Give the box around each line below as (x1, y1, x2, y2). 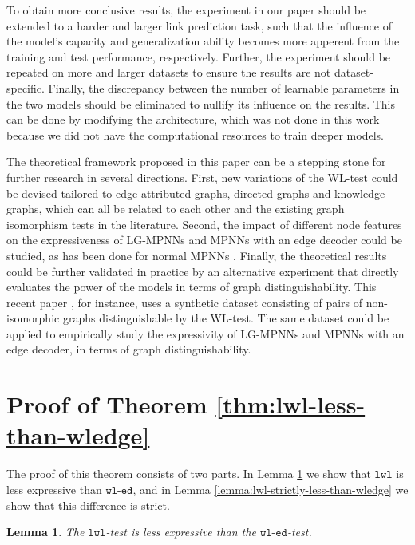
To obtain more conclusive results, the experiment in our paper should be (6, 2, 366, 18)
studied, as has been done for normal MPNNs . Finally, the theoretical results (6, 247, 387, 263)
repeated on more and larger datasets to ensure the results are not (6, 64, 331, 81)
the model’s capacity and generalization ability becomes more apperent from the (6, 33, 400, 49)
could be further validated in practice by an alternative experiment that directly (6, 263, 399, 279)
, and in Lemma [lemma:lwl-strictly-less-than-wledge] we (132, 480, 409, 497)
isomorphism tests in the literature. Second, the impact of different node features (6, 215, 402, 232)
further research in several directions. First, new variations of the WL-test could (6, 168, 398, 185)
